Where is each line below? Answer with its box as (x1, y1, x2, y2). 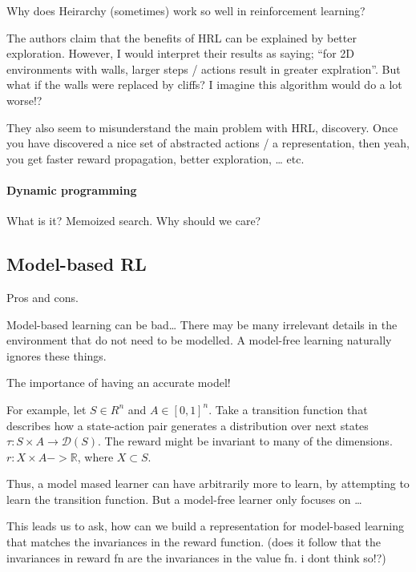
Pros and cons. (6, 288, 79, 305)
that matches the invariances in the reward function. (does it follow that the (6, 534, 382, 550)
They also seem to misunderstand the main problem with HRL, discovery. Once (6, 119, 398, 135)
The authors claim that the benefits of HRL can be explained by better (6, 29, 357, 46)
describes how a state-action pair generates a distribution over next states (6, 417, 369, 433)
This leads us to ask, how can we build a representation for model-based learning (6, 518, 405, 534)
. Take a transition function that (208, 401, 368, 417)
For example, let (6, 401, 87, 417)
